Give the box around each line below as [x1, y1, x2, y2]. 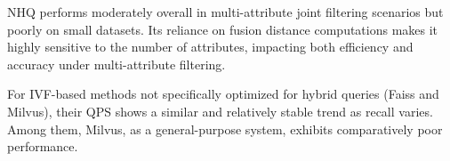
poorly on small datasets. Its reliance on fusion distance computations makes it [7, 20, 438, 38]
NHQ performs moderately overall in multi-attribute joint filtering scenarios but [7, 3, 444, 20]
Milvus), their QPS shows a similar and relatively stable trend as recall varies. [7, 101, 433, 120]
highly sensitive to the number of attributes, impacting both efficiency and [7, 37, 414, 56]
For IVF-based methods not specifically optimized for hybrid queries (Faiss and [7, 85, 439, 103]
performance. [7, 137, 78, 156]
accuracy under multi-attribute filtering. [7, 54, 226, 73]
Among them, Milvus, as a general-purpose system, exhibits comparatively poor [7, 119, 443, 138]
